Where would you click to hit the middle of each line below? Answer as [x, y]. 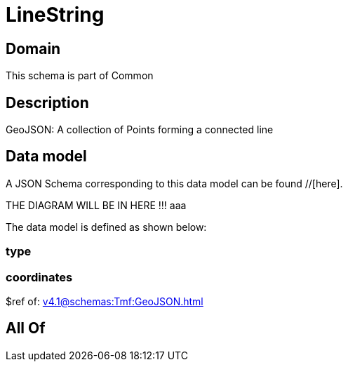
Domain [33, 48]
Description [47, 102]
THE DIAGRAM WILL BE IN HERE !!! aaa [96, 205]
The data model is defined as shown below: [106, 227]
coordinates [39, 277]
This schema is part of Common [80, 76]
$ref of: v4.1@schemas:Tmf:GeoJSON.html [105, 301]
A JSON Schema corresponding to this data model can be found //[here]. [174, 183]
